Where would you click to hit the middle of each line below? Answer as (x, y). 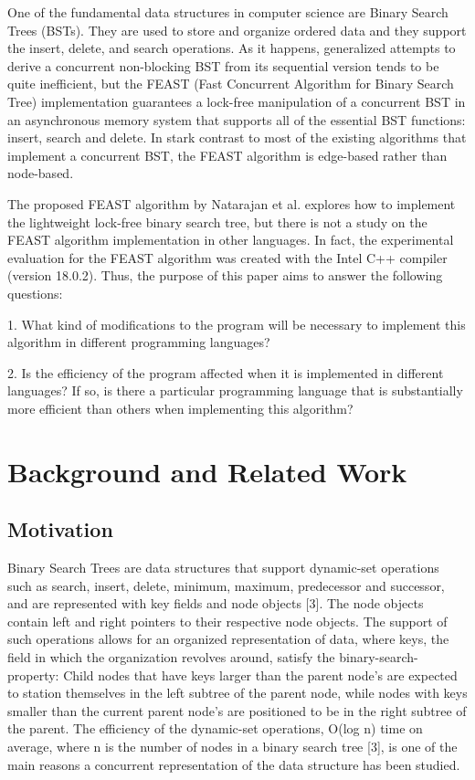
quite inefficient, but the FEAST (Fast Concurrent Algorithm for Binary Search (231, 84)
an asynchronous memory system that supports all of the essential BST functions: (237, 119)
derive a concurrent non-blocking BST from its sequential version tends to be (223, 65)
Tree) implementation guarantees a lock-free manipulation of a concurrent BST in (237, 101)
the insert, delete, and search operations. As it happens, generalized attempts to (232, 48)
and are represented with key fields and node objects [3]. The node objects (216, 603)
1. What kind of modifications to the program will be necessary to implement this (237, 324)
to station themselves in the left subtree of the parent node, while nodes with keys (237, 693)
